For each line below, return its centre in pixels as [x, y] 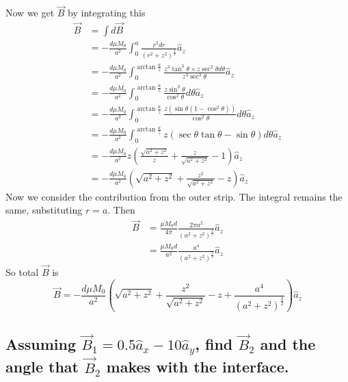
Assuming [41, 344]
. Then [121, 210]
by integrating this [107, 13]
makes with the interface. [198, 367]
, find [214, 344]
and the [288, 344]
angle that [42, 367]
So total [22, 272]
